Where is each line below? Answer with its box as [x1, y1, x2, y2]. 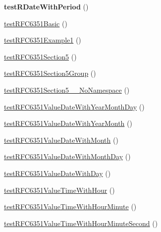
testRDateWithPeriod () [4, 1, 89, 11]
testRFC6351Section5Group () [4, 68, 96, 78]
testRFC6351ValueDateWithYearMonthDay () [4, 101, 145, 112]
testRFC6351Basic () [4, 18, 67, 28]
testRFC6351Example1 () [4, 35, 81, 45]
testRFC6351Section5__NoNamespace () [4, 84, 130, 95]
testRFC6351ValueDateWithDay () [4, 168, 111, 178]
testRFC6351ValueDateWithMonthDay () [4, 151, 131, 162]
